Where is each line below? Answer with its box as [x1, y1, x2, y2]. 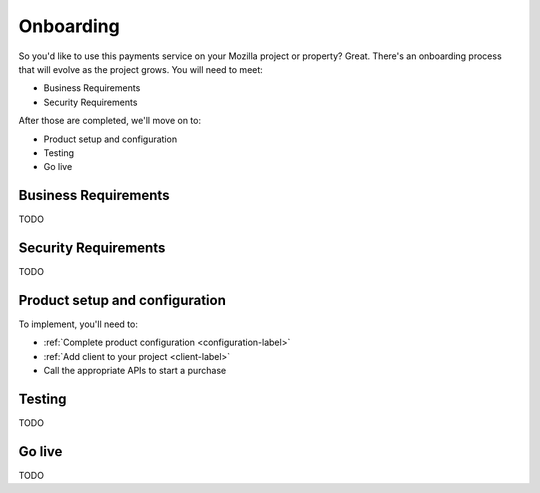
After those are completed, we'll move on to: [18, 115, 202, 127]
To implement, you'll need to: [18, 318, 139, 330]
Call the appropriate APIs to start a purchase [43, 365, 227, 377]
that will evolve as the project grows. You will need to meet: [18, 63, 264, 75]
